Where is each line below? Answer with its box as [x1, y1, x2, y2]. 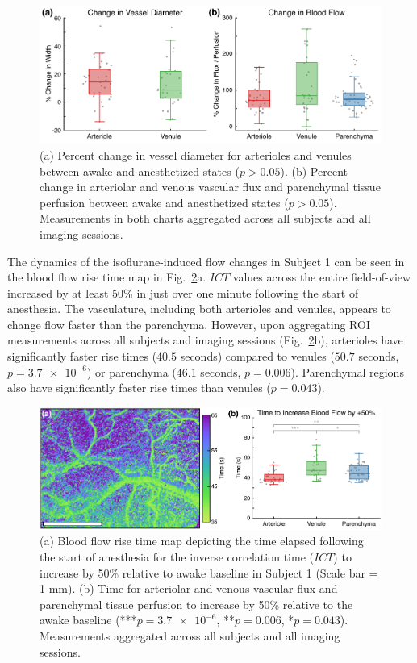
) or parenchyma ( [86, 363, 177, 380]
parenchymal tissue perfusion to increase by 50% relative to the [40, 595, 353, 612]
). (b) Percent [280, 162, 348, 179]
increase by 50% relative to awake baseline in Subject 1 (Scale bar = [40, 564, 378, 581]
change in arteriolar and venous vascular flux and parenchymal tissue [40, 178, 381, 195]
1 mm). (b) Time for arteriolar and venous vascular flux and [40, 580, 338, 597]
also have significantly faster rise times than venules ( [7, 379, 271, 396]
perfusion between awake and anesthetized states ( [40, 194, 289, 211]
